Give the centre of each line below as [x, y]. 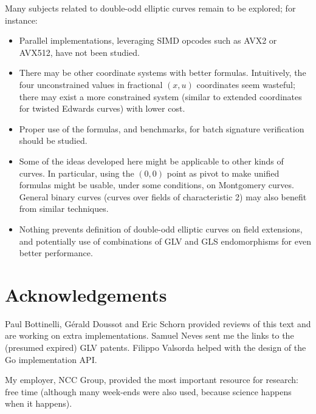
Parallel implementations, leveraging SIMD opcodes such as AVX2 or [148, 40]
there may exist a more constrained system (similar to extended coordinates [160, 96]
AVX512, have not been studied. [79, 52]
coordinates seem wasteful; [246, 84]
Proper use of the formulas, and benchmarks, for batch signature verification [162, 128]
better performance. [56, 253]
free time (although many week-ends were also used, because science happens [148, 391]
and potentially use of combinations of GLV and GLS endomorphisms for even [165, 241]
